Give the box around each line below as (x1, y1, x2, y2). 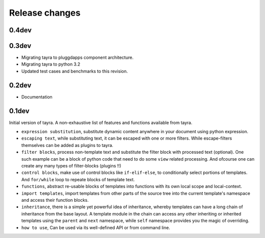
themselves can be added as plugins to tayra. (21, 142, 114, 148)
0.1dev (9, 107, 29, 115)
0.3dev (9, 42, 31, 50)
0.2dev (9, 81, 31, 89)
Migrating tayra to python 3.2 (21, 61, 80, 67)
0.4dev (9, 26, 32, 34)
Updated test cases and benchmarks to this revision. (21, 68, 128, 74)
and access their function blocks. (21, 197, 89, 203)
